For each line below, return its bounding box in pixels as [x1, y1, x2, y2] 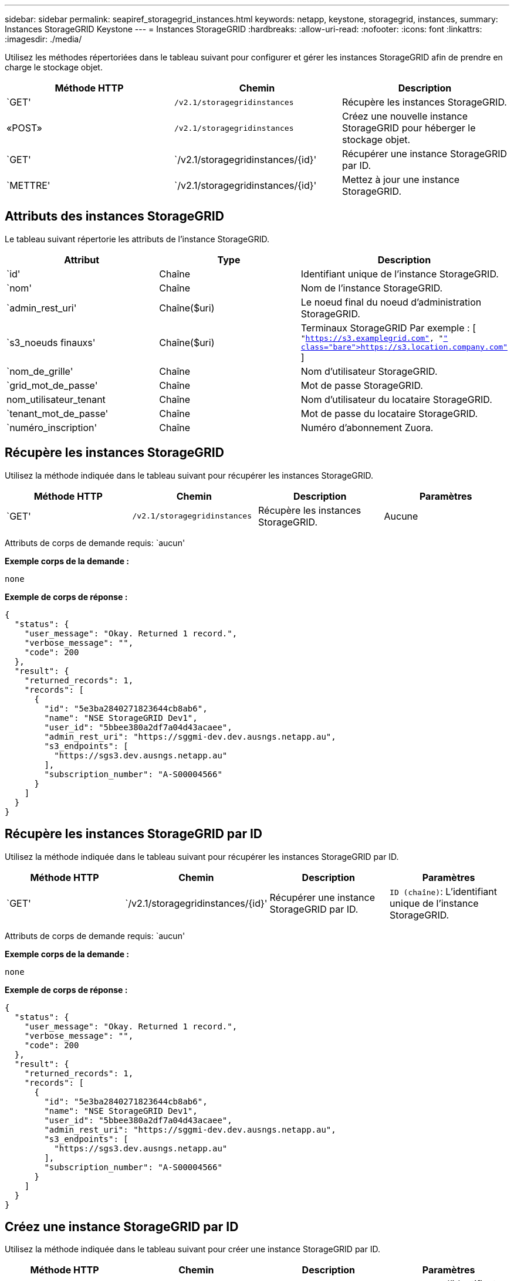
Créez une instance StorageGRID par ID [5, 1219, 239, 1234]
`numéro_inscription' [6, 421, 97, 433]
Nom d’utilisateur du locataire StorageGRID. [300, 393, 492, 405]
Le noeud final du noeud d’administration [300, 296, 482, 308]
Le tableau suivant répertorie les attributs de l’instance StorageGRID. [5, 233, 269, 244]
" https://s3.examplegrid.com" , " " [300, 333, 448, 343]
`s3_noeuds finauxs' [6, 336, 96, 348]
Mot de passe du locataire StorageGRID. [300, 407, 478, 419]
